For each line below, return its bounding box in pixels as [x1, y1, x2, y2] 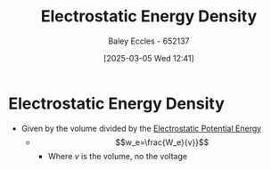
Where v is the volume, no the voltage [47, 150, 188, 161]
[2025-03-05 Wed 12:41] [103, 53, 195, 63]
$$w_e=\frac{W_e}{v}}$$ [115, 136, 209, 148]
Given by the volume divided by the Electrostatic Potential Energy [21, 123, 262, 134]
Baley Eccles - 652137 [108, 36, 190, 46]
